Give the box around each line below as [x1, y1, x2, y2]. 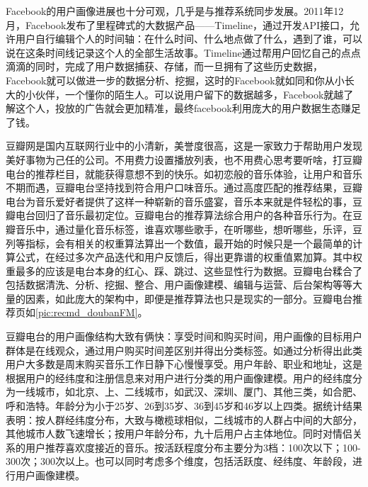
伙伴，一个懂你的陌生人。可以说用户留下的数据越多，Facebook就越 [35, 86, 344, 101]
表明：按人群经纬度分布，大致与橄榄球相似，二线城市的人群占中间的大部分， [6, 412, 362, 427]
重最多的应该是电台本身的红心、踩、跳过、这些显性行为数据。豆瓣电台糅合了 [6, 263, 362, 278]
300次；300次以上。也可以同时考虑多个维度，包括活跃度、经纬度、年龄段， [6, 454, 352, 469]
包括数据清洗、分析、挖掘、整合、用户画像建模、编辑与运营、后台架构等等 [6, 277, 352, 292]
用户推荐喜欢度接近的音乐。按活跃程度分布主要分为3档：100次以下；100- [25, 440, 361, 454]
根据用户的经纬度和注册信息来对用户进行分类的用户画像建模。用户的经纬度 [6, 370, 352, 385]
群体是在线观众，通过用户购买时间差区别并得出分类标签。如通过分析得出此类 [6, 342, 362, 357]
